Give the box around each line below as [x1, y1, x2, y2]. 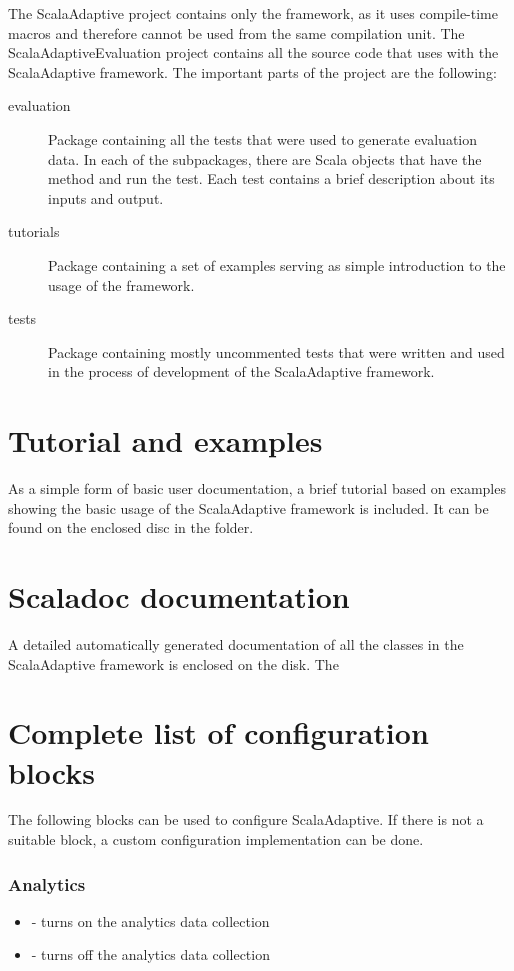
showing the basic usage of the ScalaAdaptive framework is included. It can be [8, 497, 489, 518]
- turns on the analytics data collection [31, 910, 270, 931]
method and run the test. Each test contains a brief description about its [48, 168, 495, 189]
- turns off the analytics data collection [31, 944, 270, 965]
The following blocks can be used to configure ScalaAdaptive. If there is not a [8, 809, 484, 830]
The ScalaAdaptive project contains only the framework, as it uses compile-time [8, 3, 498, 23]
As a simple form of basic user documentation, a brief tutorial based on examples [8, 478, 506, 499]
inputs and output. [48, 187, 164, 208]
